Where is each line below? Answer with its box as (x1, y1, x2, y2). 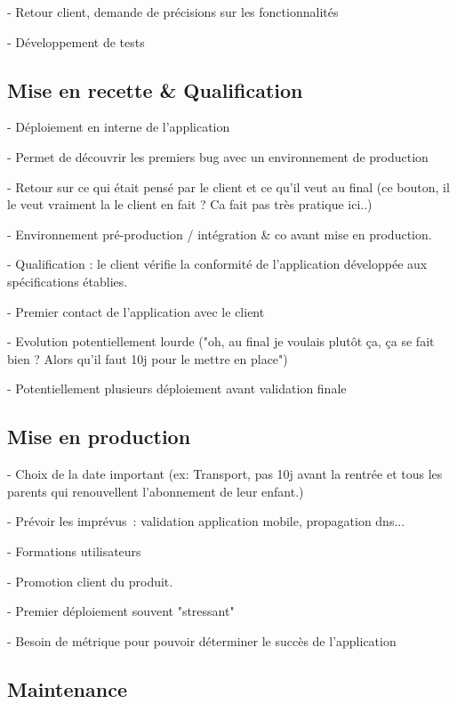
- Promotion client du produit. (7, 571, 173, 590)
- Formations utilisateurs (7, 541, 141, 560)
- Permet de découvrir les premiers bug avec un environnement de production (7, 147, 429, 166)
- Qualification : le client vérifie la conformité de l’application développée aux (7, 255, 428, 273)
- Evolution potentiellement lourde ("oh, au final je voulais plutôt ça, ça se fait (7, 332, 435, 351)
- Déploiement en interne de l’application (7, 117, 230, 136)
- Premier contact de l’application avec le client (7, 302, 265, 320)
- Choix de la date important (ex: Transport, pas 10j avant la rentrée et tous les (7, 465, 443, 483)
